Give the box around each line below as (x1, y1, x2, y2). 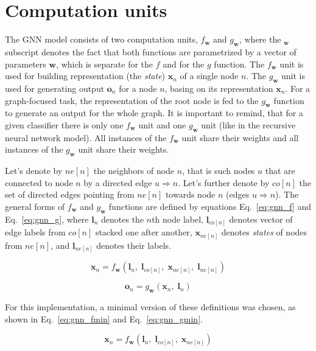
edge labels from (5, 226, 66, 238)
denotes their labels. (96, 238, 171, 251)
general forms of (5, 200, 65, 212)
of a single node (180, 69, 239, 82)
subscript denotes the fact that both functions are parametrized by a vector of (5, 45, 297, 58)
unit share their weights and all (181, 131, 299, 144)
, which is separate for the (56, 57, 153, 70)
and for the (163, 57, 205, 70)
